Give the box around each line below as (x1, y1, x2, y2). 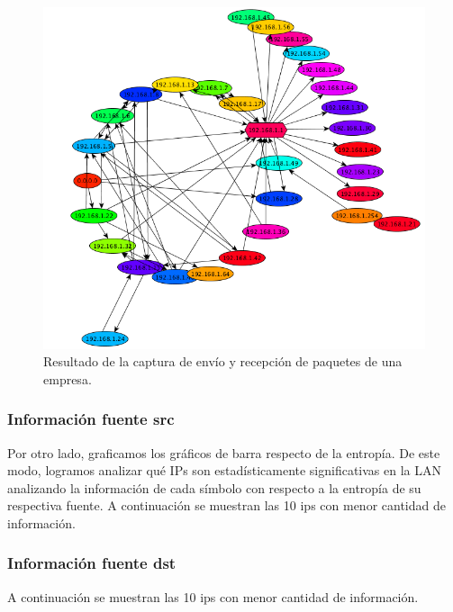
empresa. (43, 369, 92, 388)
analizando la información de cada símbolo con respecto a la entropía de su (7, 478, 421, 497)
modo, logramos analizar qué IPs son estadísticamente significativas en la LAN (7, 461, 442, 480)
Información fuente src (7, 408, 175, 430)
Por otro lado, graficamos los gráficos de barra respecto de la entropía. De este (7, 443, 440, 462)
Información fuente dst (7, 552, 177, 574)
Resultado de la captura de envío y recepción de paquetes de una (43, 352, 403, 371)
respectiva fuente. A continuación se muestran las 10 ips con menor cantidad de (7, 496, 446, 515)
